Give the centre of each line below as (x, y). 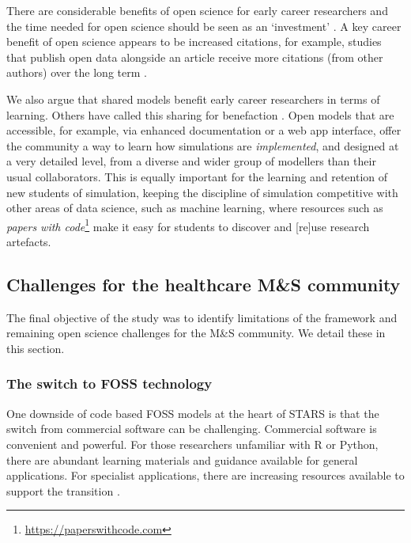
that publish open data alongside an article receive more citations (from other (195, 57)
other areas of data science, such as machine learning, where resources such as (195, 208)
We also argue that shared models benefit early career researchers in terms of (193, 99)
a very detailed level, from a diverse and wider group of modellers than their (191, 161)
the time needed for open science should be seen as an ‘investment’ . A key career (204, 26)
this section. (36, 348)
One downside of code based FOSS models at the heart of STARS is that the (193, 413)
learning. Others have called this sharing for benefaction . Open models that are (200, 114)
